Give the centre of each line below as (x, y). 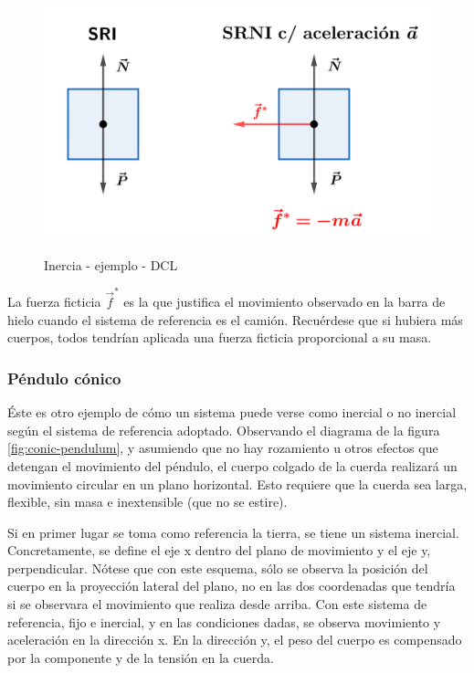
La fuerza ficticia (54, 302)
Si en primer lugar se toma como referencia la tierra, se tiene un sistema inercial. (233, 532)
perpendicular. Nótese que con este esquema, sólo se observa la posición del (218, 568)
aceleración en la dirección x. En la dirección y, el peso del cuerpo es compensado (235, 640)
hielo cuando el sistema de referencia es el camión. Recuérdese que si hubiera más (235, 319)
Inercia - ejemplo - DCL (111, 264)
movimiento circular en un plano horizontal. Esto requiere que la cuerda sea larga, (237, 484)
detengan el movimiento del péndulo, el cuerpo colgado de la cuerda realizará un (232, 465)
